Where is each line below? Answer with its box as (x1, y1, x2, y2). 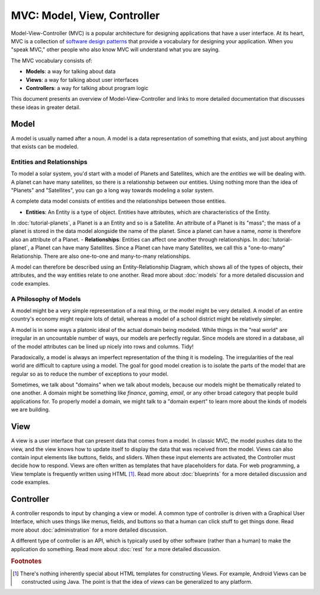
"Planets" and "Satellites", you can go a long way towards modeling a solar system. (11, 187, 215, 194)
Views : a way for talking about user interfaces (25, 76, 139, 83)
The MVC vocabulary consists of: (11, 57, 93, 64)
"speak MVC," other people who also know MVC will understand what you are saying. (11, 46, 220, 53)
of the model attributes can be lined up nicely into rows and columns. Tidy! (11, 343, 194, 350)
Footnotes (11, 557, 42, 565)
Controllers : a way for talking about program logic (25, 84, 149, 91)
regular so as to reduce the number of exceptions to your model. (11, 370, 169, 378)
